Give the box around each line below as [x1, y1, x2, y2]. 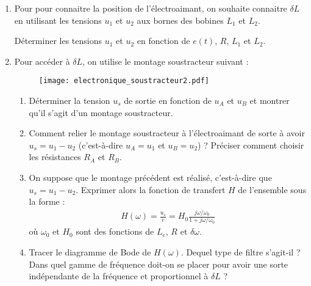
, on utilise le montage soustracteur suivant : [82, 54, 249, 67]
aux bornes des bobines [137, 13, 224, 26]
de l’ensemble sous [238, 183, 307, 196]
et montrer [249, 94, 290, 107]
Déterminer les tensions [14, 34, 102, 47]
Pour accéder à [14, 54, 70, 67]
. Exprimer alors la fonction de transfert [76, 183, 226, 196]
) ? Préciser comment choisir [198, 138, 304, 151]
